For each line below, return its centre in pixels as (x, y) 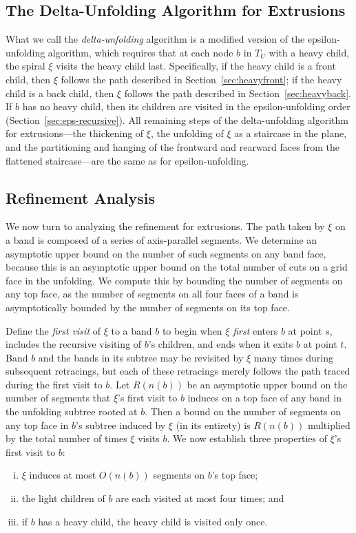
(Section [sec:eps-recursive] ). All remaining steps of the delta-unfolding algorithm (177, 119)
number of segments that (58, 398)
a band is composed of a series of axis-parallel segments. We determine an (161, 239)
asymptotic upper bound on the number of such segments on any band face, (166, 253)
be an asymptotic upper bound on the (267, 384)
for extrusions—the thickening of (75, 133)
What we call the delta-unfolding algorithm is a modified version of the (155, 39)
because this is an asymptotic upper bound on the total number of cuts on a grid (177, 267)
